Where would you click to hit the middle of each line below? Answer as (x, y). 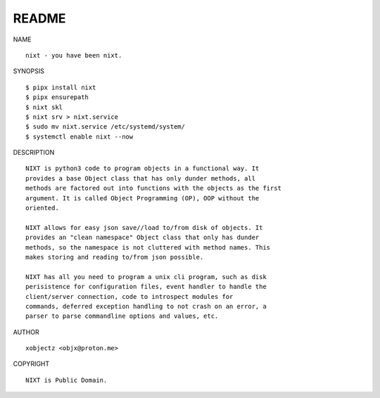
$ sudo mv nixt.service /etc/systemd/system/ (106, 127)
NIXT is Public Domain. (66, 380)
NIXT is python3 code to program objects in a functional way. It (142, 168)
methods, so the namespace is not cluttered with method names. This (148, 247)
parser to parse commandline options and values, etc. (122, 316)
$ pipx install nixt (61, 87)
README (39, 18)
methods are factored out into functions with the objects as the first (153, 188)
